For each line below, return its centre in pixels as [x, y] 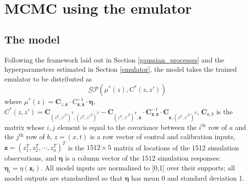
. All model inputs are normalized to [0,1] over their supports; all [138, 167]
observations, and [31, 158]
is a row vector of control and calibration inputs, [163, 136]
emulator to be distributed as [48, 78]
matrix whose [25, 127]
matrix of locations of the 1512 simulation [176, 147]
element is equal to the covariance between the [127, 127]
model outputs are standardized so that [63, 177]
